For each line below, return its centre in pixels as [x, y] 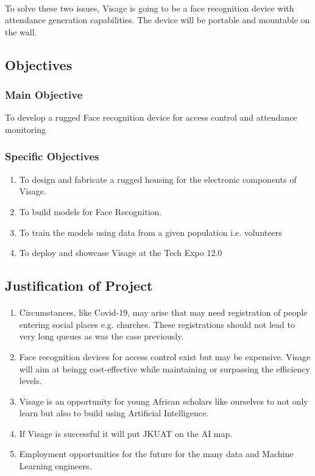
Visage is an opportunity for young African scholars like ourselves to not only [164, 401]
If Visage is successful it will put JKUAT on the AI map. [126, 433]
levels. [30, 381]
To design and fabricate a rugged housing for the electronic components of [158, 179]
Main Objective [44, 95]
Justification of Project [79, 286]
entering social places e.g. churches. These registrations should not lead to [157, 324]
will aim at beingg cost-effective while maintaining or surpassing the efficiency [165, 368]
